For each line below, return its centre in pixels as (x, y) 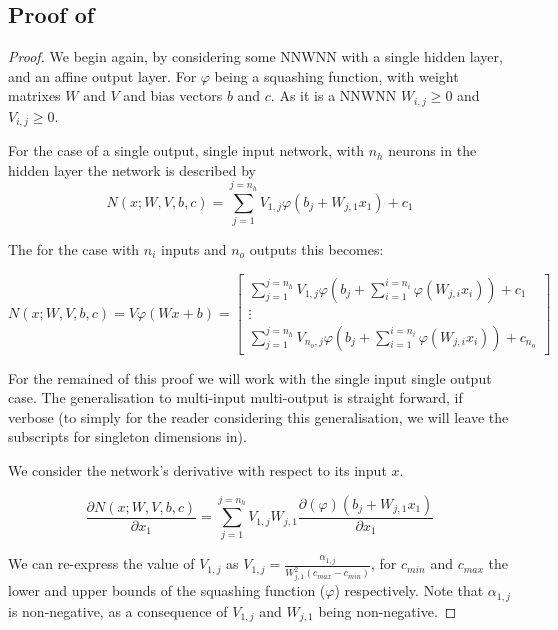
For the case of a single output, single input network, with (186, 150)
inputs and (194, 249)
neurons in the (432, 150)
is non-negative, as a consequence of (118, 610)
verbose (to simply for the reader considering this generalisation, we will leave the (258, 416)
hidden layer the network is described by (132, 169)
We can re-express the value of (101, 563)
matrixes (34, 95)
